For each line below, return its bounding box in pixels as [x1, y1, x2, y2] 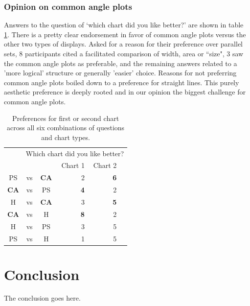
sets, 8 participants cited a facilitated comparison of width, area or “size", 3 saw [4, 48, 244, 58]
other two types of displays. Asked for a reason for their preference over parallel [4, 39, 243, 49]
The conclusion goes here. [4, 292, 81, 303]
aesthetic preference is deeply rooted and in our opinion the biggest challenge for [4, 87, 246, 97]
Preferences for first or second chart [12, 113, 119, 123]
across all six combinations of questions [7, 122, 125, 133]
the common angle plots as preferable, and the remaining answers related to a [4, 58, 237, 68]
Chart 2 [93, 160, 117, 170]
